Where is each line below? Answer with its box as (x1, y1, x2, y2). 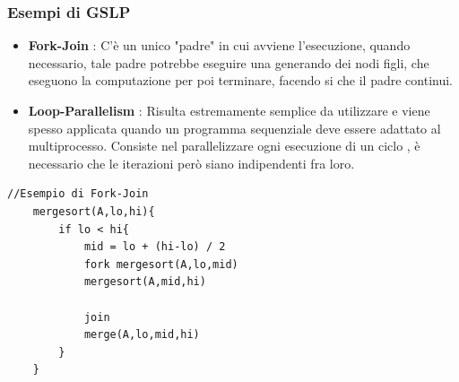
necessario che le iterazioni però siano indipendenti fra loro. (28, 153, 355, 172)
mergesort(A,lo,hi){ (32, 204, 155, 218)
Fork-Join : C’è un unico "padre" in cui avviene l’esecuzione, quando (28, 36, 411, 55)
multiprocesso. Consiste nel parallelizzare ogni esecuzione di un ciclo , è (28, 136, 420, 155)
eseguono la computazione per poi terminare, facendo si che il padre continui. (28, 71, 453, 90)
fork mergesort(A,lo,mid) (83, 257, 238, 271)
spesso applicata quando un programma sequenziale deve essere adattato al (28, 118, 441, 137)
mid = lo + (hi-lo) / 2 (83, 240, 226, 254)
